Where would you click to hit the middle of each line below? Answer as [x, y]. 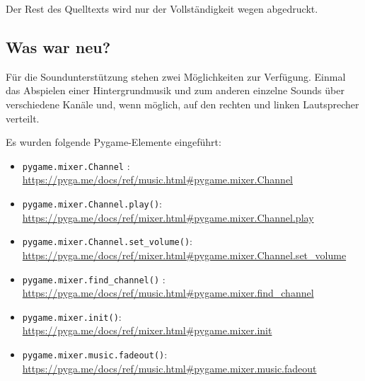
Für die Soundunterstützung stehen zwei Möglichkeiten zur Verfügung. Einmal [176, 76]
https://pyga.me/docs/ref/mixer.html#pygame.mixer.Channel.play [168, 217]
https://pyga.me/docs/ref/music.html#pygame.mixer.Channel [158, 180]
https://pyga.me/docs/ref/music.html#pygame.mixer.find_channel [168, 293]
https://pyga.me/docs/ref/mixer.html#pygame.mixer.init [147, 330]
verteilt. [23, 118]
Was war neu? [58, 46]
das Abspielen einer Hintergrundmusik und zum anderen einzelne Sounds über [175, 90]
